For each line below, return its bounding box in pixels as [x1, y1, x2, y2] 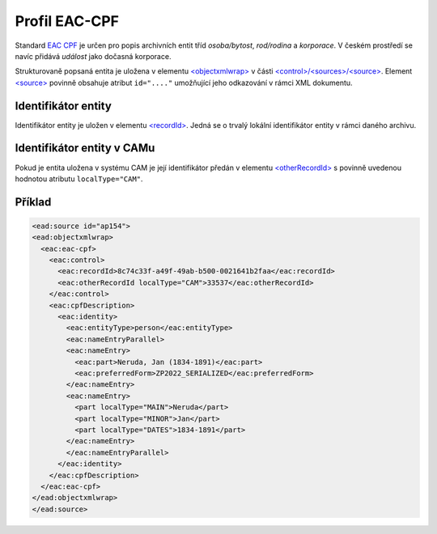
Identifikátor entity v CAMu [15, 142, 155, 155]
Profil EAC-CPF [15, 12, 120, 30]
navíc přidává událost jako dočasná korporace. [15, 51, 172, 61]
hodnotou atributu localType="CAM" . [15, 174, 143, 184]
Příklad [15, 195, 52, 209]
